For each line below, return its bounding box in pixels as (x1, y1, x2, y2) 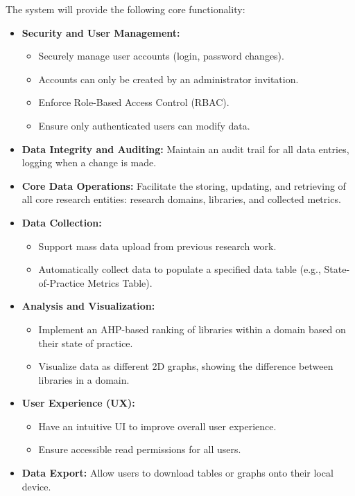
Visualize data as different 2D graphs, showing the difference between (38, 359, 334, 373)
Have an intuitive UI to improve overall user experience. (38, 418, 277, 433)
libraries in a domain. (38, 372, 130, 387)
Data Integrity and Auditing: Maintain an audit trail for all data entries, (21, 141, 349, 156)
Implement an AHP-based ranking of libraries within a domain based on (38, 321, 346, 336)
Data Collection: (21, 215, 102, 229)
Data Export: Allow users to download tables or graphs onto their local (21, 466, 334, 480)
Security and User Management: (21, 25, 180, 39)
